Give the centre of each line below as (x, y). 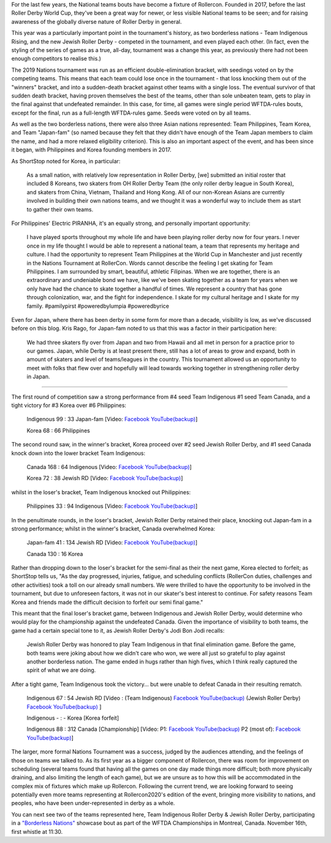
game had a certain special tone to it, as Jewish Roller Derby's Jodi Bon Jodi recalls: (118, 630)
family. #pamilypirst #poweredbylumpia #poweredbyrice (98, 306)
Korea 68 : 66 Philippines (58, 430)
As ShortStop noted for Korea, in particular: (66, 161)
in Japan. (38, 376)
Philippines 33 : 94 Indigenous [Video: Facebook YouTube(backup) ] (112, 506)
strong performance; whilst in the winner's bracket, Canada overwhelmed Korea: (113, 528)
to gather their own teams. (60, 209)
